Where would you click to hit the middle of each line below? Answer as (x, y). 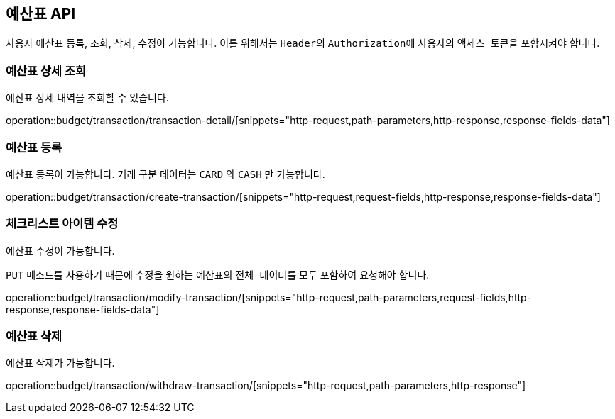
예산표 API (41, 14)
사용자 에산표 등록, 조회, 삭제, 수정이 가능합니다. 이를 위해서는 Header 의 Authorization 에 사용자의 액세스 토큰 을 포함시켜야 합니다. (303, 43)
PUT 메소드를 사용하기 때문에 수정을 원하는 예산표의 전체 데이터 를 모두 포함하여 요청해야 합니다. (218, 274)
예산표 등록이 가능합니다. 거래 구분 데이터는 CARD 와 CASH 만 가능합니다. (165, 174)
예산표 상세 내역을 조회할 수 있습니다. (87, 98)
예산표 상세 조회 (46, 71)
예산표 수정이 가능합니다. (60, 250)
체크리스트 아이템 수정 (62, 224)
